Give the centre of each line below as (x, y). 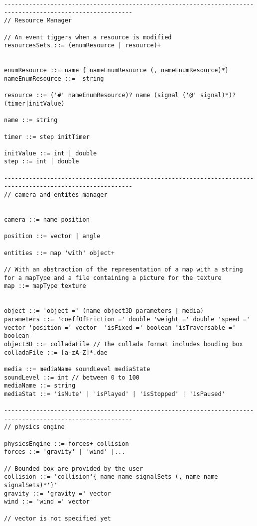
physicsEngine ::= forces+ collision (66, 444)
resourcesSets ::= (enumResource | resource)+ (82, 46)
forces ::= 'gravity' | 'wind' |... (65, 452)
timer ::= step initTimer (47, 137)
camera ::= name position (47, 220)
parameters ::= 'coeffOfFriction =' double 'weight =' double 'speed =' (127, 319)
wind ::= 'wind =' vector (47, 502)
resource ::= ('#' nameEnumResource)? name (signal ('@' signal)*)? (120, 95)
